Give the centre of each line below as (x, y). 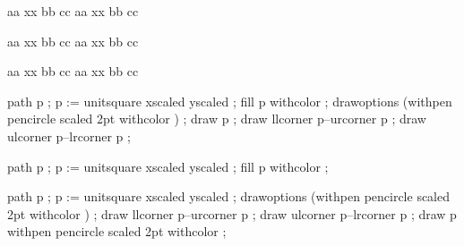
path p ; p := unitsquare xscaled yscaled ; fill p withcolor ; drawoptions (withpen (230, 101)
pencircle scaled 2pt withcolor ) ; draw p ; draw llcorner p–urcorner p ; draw (217, 119)
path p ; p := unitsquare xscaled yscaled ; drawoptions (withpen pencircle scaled (229, 196)
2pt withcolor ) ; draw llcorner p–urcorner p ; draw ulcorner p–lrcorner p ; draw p (232, 213)
